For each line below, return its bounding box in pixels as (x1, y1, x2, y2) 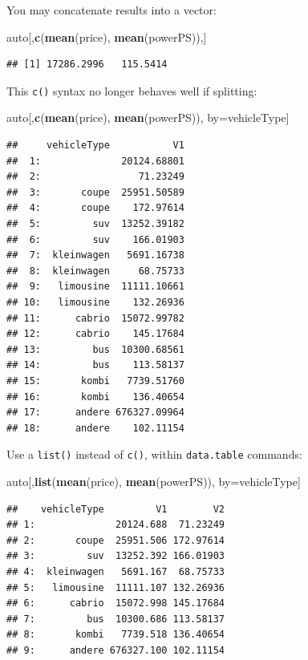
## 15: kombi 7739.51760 (6, 375, 184, 387)
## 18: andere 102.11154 (6, 422, 184, 434)
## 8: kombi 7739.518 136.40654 (6, 629, 225, 641)
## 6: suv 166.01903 (6, 233, 184, 245)
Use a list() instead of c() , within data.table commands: (6, 446, 302, 463)
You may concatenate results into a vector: (6, 2, 217, 18)
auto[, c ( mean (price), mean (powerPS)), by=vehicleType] (6, 109, 290, 126)
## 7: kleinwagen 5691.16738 (6, 249, 184, 261)
